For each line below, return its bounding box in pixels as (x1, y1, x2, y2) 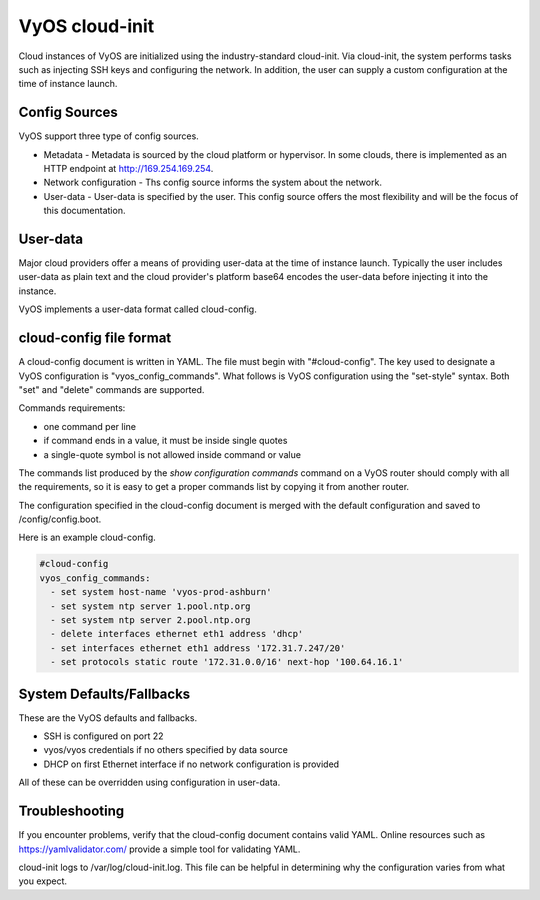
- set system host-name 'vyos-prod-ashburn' (50, 586, 272, 598)
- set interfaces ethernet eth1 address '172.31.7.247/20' (50, 642, 346, 654)
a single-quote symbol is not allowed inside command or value (43, 448, 302, 460)
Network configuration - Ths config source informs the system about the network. (43, 176, 382, 189)
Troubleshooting (18, 803, 125, 820)
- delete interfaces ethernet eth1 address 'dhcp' (50, 628, 304, 640)
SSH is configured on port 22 (43, 730, 164, 742)
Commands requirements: (18, 402, 126, 414)
